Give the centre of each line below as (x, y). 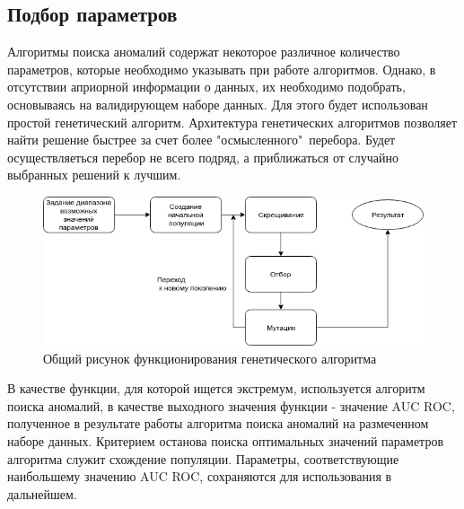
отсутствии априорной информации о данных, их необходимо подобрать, (206, 87)
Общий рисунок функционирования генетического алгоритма (210, 358)
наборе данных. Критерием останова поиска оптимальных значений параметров (225, 440)
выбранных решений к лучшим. (94, 175)
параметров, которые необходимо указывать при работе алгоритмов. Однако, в (222, 69)
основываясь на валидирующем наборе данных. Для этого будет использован (218, 104)
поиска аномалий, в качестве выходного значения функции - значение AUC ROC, (231, 405)
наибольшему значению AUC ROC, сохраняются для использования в (200, 476)
